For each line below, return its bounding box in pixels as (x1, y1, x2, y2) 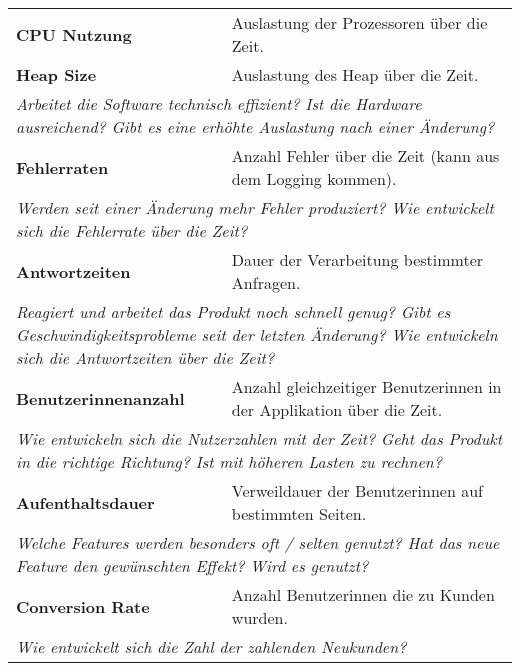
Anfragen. (231, 271, 301, 294)
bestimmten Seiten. (231, 502, 367, 525)
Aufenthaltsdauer (16, 490, 155, 514)
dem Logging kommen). (231, 167, 397, 190)
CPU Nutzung (16, 22, 132, 46)
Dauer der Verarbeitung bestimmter (231, 248, 484, 271)
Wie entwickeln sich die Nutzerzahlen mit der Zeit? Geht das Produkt (16, 427, 503, 450)
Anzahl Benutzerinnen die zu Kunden (231, 583, 495, 606)
